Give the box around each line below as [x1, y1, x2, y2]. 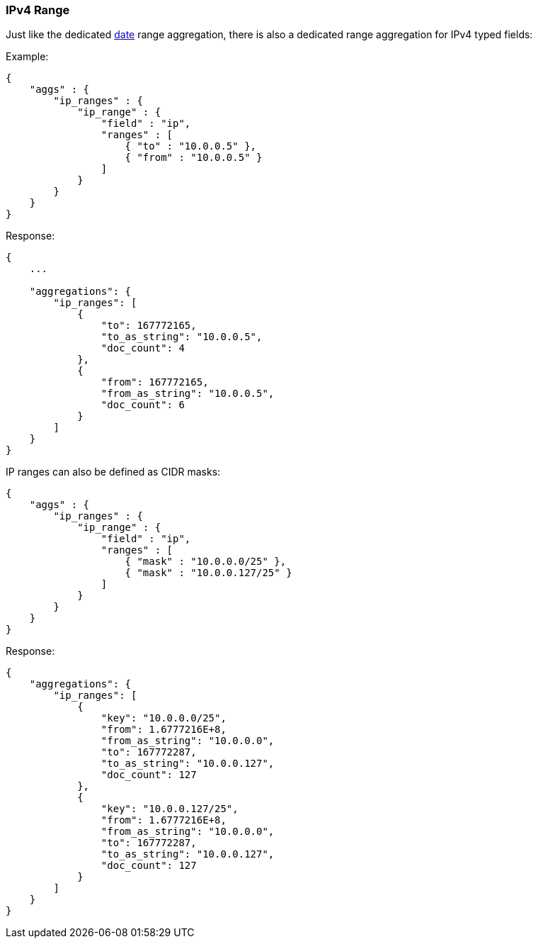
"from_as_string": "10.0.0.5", [101, 388, 275, 400]
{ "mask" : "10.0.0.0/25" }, [125, 556, 287, 568]
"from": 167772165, [101, 376, 209, 388]
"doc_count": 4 [101, 342, 185, 354]
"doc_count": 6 [101, 399, 185, 411]
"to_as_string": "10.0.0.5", [101, 331, 263, 343]
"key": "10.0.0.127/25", [101, 803, 239, 815]
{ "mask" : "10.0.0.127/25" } [125, 567, 292, 579]
